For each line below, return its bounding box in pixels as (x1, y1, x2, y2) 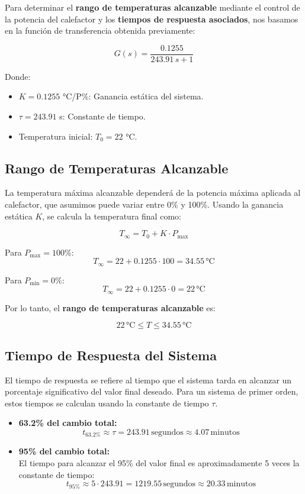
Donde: (5, 70, 31, 82)
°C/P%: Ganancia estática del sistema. (62, 90, 204, 102)
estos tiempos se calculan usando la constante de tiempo (5, 396, 209, 409)
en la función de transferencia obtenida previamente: (5, 24, 195, 37)
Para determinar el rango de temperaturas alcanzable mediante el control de (5, 1, 300, 13)
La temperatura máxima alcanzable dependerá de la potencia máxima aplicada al (5, 186, 301, 199)
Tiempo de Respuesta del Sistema (5, 346, 217, 364)
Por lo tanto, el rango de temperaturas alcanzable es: (5, 301, 216, 314)
